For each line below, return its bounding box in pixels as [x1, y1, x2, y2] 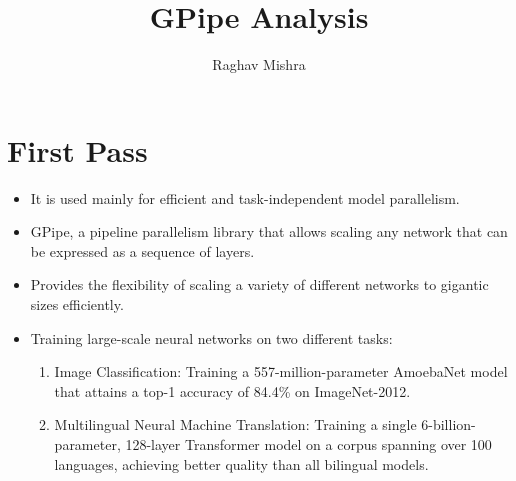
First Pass [7, 129, 148, 170]
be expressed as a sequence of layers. [30, 240, 255, 261]
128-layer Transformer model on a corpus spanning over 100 [125, 434, 492, 454]
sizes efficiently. [30, 294, 124, 315]
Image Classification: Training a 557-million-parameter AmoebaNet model [54, 361, 508, 382]
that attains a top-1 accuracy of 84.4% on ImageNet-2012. [54, 380, 411, 401]
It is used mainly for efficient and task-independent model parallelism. [30, 187, 460, 208]
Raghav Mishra [212, 54, 306, 75]
